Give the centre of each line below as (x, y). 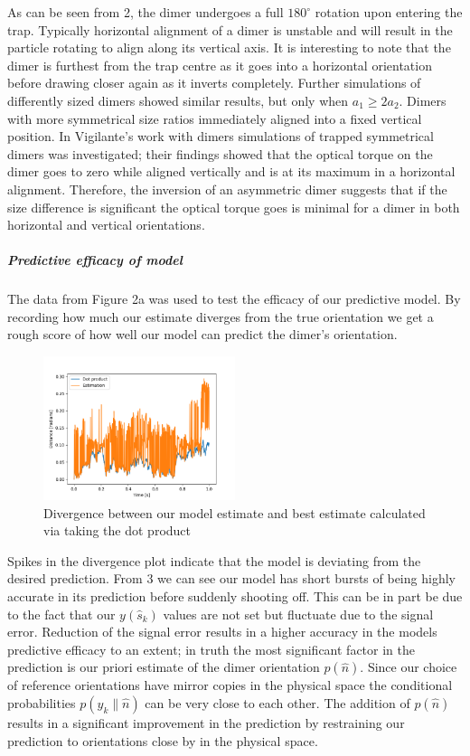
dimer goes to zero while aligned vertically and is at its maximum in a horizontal (231, 171)
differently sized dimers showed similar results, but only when (178, 100)
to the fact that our (61, 614)
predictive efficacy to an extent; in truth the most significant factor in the (211, 649)
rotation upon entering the (389, 12)
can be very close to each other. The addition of (277, 703)
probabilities (42, 703)
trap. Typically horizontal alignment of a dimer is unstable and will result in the (230, 29)
